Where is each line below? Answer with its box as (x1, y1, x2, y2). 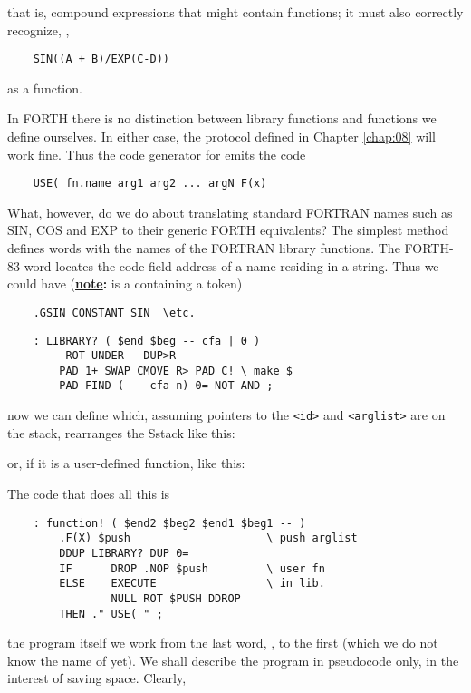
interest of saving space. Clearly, (7, 669, 187, 688)
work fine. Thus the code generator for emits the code (7, 144, 306, 163)
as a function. (7, 78, 82, 97)
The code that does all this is (7, 483, 170, 503)
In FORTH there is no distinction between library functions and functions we (7, 109, 437, 128)
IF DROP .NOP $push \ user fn (59, 561, 325, 575)
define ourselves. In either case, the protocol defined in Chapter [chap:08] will (7, 127, 436, 146)
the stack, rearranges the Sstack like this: (7, 423, 235, 442)
